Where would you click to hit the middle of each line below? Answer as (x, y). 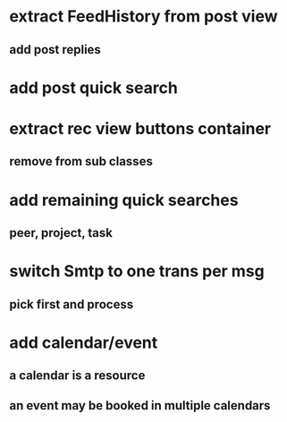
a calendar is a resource (77, 376)
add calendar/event (84, 342)
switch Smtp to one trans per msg (137, 271)
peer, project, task (61, 233)
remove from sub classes (81, 161)
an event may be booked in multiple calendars (140, 405)
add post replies (55, 50)
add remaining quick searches (124, 200)
